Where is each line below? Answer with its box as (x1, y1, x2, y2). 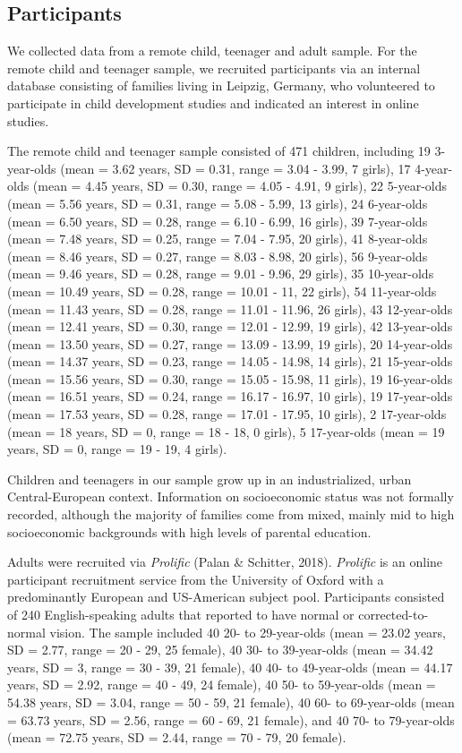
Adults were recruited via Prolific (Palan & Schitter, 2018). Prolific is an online (7, 552, 443, 571)
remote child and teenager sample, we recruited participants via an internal (7, 58, 421, 77)
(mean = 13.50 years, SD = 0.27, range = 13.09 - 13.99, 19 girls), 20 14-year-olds (7, 334, 453, 353)
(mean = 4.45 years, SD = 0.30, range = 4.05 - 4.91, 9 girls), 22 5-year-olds (32, 176, 448, 195)
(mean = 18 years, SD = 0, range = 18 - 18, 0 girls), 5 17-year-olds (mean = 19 (7, 422, 445, 441)
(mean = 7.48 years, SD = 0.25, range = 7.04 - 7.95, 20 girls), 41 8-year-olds (7, 229, 428, 248)
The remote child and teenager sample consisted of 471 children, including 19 (7, 141, 431, 160)
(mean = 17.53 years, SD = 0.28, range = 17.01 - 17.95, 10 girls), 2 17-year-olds (7, 405, 447, 424)
